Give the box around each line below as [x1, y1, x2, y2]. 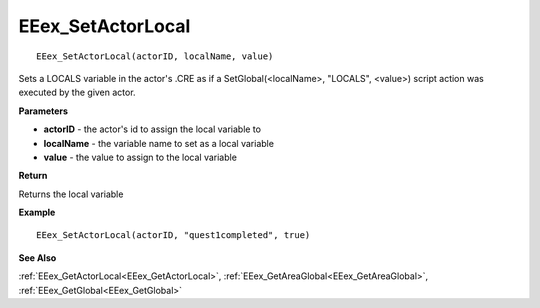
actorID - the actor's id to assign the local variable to [43, 123, 262, 135]
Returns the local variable [18, 188, 124, 200]
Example [18, 206, 56, 219]
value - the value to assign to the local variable [43, 151, 237, 163]
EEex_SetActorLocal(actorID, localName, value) [36, 50, 274, 62]
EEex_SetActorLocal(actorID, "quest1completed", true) [36, 230, 311, 241]
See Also [18, 251, 57, 264]
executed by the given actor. [18, 86, 136, 99]
